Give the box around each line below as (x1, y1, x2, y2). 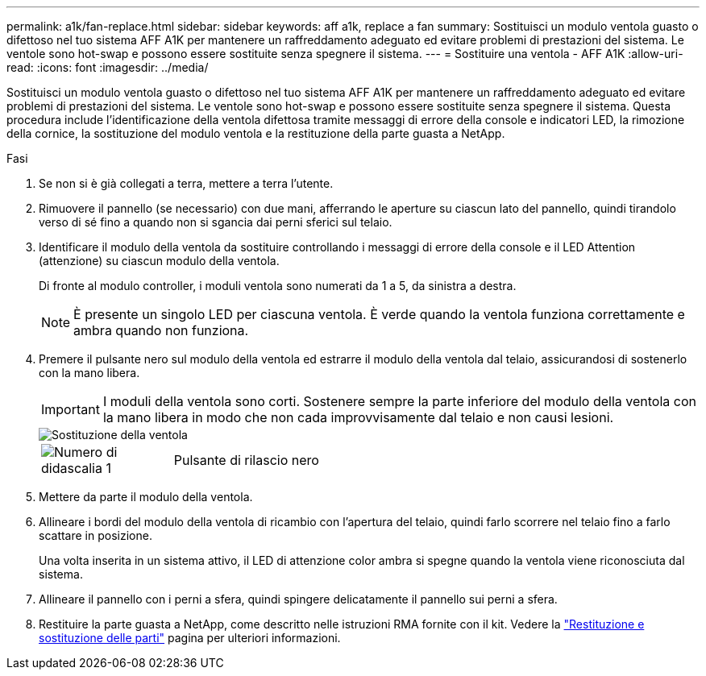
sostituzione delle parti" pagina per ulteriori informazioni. (39, 631, 341, 645)
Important (41, 401, 100, 417)
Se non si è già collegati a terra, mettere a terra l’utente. (39, 176, 334, 190)
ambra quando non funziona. (73, 322, 249, 338)
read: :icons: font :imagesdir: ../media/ (6, 60, 209, 74)
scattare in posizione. (39, 529, 152, 542)
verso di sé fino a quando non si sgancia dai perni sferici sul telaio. (39, 215, 392, 229)
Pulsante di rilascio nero (173, 452, 319, 468)
